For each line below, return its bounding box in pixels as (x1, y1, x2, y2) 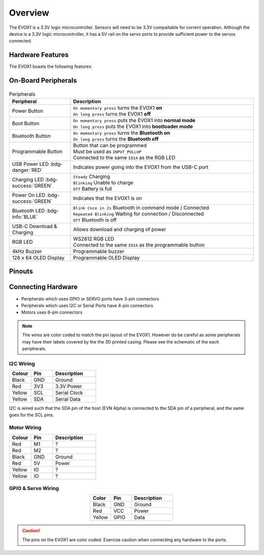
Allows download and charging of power (73, 226, 166, 233)
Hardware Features (9, 51, 69, 59)
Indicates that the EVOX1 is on (73, 195, 142, 202)
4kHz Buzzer (12, 248, 42, 255)
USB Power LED (12, 161, 49, 168)
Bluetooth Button (12, 132, 51, 139)
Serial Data (55, 396, 81, 403)
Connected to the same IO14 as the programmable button (73, 242, 205, 249)
